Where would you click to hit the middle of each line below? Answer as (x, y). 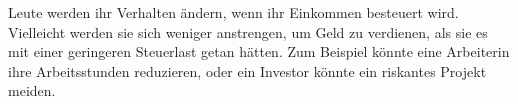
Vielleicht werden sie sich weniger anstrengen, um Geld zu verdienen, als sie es (248, 31)
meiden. (32, 90)
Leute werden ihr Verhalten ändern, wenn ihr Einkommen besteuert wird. (233, 12)
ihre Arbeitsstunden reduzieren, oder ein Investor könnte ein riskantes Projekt (247, 70)
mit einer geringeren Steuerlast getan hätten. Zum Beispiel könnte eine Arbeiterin (259, 51)
